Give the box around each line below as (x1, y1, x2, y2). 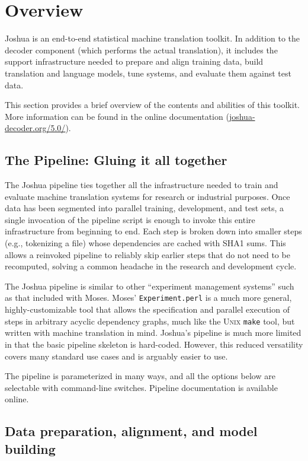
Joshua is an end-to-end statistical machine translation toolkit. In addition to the (5, 32, 300, 44)
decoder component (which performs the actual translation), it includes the (5, 43, 278, 56)
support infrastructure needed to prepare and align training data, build (5, 55, 264, 68)
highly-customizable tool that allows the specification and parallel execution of (5, 303, 290, 316)
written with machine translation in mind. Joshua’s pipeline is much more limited (5, 326, 301, 339)
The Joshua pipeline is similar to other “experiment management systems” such (5, 279, 294, 292)
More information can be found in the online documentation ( (5, 110, 229, 122)
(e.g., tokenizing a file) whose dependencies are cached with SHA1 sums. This (5, 237, 286, 249)
